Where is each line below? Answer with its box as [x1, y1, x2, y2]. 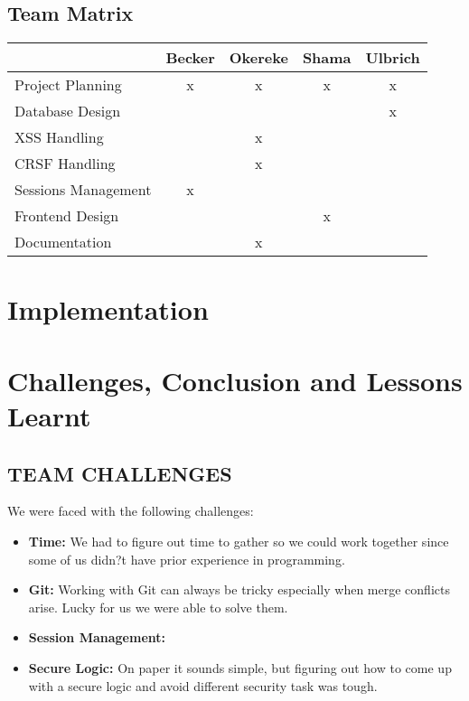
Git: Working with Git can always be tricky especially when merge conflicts [28, 580, 450, 599]
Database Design [14, 100, 121, 122]
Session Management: [28, 628, 165, 647]
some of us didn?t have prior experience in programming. [28, 549, 345, 568]
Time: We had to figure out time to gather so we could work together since [28, 531, 449, 550]
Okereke [229, 47, 288, 69]
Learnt [7, 397, 91, 434]
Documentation [14, 231, 112, 253]
